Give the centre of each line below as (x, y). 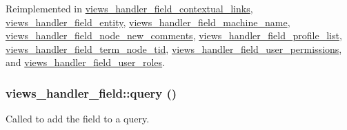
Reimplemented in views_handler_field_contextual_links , (129, 8)
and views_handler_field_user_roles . (86, 62)
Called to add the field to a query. (78, 119)
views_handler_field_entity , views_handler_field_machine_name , (148, 22)
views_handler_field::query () (91, 93)
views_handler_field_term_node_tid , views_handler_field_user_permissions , (174, 48)
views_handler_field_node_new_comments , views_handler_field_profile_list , (174, 35)
